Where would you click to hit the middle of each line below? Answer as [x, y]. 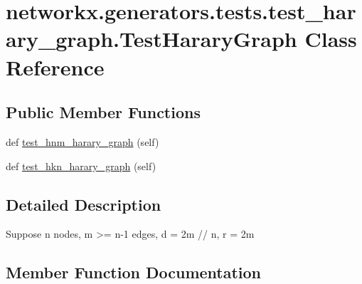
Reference [55, 67]
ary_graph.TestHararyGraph [151, 39]
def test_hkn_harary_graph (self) [81, 165]
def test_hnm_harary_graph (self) [82, 141]
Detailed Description [84, 204]
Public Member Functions [103, 112]
